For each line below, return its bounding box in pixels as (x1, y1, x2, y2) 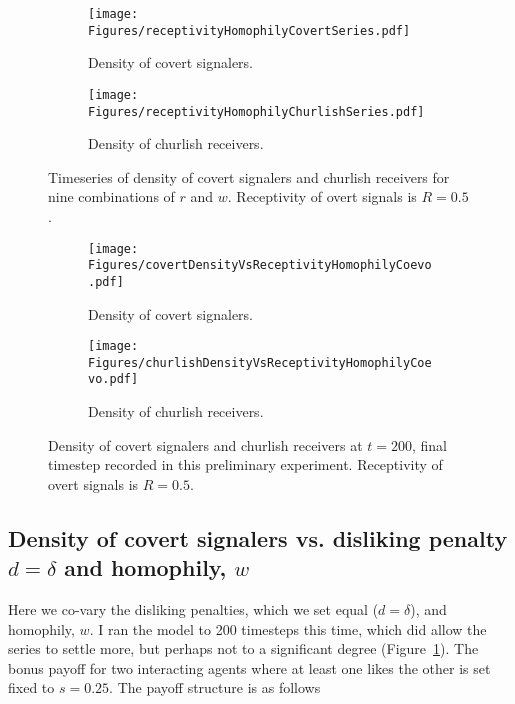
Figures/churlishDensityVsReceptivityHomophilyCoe (88, 355, 432, 370)
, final (411, 434, 447, 455)
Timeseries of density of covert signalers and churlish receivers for (48, 166, 450, 187)
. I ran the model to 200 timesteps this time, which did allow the (89, 618, 487, 639)
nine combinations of (48, 186, 175, 207)
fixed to (8, 677, 55, 698)
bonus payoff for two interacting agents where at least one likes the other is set (8, 657, 491, 678)
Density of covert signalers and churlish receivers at (48, 434, 363, 455)
